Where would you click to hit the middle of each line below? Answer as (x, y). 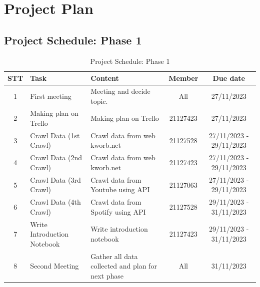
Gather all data (114, 256)
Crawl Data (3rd (55, 179)
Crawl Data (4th (55, 202)
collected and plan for (124, 266)
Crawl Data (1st (55, 135)
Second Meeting (54, 266)
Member (183, 78)
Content (105, 78)
